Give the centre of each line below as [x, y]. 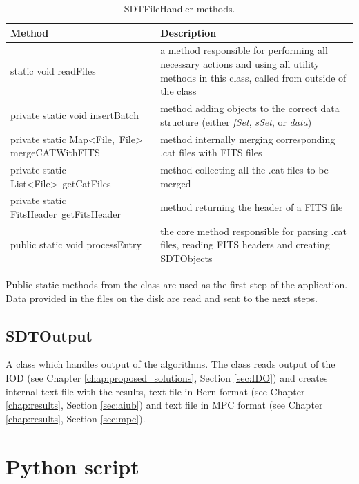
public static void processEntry [76, 244]
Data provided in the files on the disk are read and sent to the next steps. [162, 298]
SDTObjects [186, 258]
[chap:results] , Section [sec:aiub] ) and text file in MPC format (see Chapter [164, 405]
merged [176, 183]
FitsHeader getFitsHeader [66, 213]
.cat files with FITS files [211, 152]
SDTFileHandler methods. [179, 8]
